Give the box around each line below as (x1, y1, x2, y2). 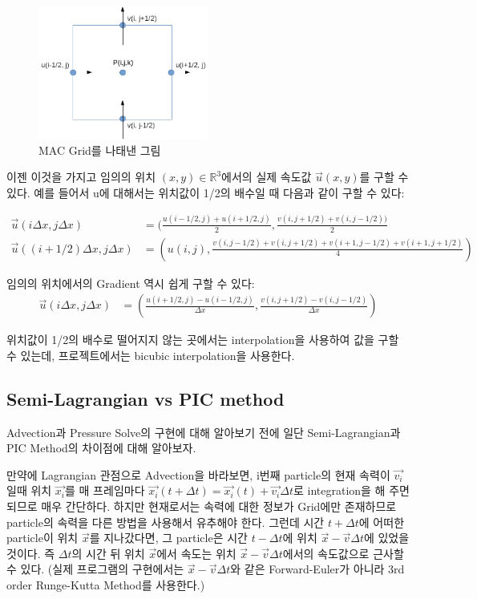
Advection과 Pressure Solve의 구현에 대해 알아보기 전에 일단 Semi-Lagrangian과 (6, 423, 401, 440)
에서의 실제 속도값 (221, 168, 312, 185)
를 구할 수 (359, 168, 409, 185)
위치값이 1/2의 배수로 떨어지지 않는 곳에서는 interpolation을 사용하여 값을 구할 (6, 331, 399, 348)
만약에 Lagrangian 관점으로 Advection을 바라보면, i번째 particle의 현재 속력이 (6, 466, 390, 483)
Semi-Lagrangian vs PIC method (6, 386, 285, 411)
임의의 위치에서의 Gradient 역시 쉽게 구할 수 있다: (6, 274, 255, 291)
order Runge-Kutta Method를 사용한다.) (6, 576, 205, 593)
